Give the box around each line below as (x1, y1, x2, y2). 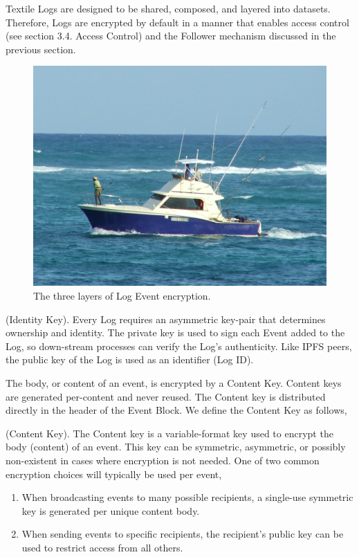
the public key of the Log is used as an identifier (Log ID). (6, 352, 254, 367)
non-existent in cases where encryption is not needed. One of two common (6, 453, 320, 467)
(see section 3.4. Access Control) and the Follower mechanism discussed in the (6, 28, 336, 43)
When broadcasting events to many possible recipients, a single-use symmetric (21, 490, 353, 504)
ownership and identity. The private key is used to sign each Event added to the (6, 325, 345, 340)
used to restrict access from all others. (21, 540, 183, 554)
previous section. (6, 42, 76, 56)
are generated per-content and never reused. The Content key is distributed (6, 389, 326, 403)
